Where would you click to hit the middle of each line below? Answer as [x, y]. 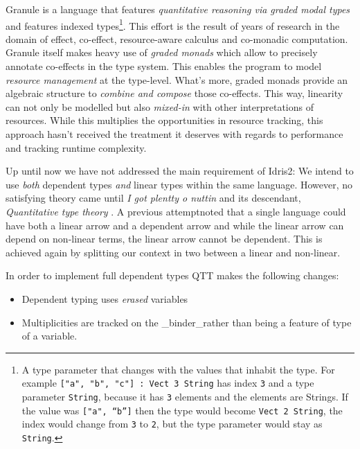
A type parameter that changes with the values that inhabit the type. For [178, 369]
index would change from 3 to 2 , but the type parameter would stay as [172, 424]
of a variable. [49, 336]
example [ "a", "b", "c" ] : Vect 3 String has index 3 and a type [168, 383]
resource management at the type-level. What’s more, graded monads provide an [177, 79]
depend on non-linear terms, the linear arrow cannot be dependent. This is [164, 239]
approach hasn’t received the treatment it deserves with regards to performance [174, 134]
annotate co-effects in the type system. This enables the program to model [164, 66]
